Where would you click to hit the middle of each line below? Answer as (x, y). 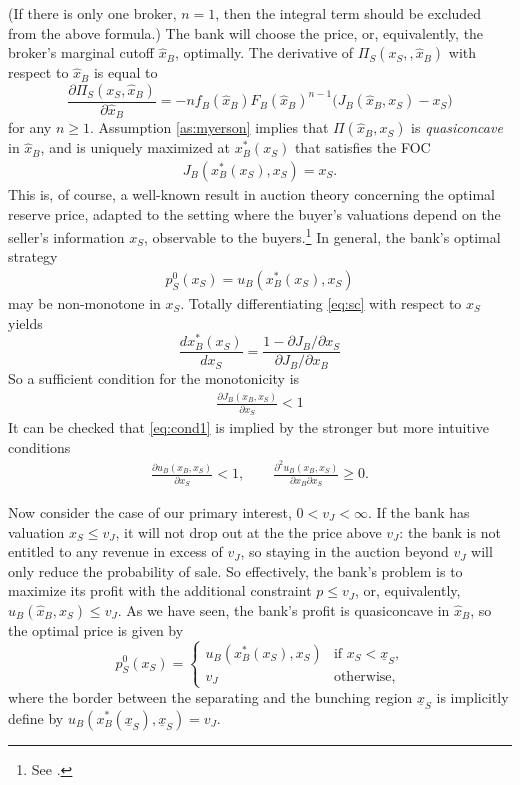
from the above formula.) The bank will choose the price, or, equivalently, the (246, 32)
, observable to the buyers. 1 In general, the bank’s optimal (322, 235)
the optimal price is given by (96, 629)
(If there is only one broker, (92, 13)
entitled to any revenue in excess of (115, 551)
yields (25, 322)
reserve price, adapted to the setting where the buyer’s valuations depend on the (254, 213)
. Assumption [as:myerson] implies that (209, 127)
